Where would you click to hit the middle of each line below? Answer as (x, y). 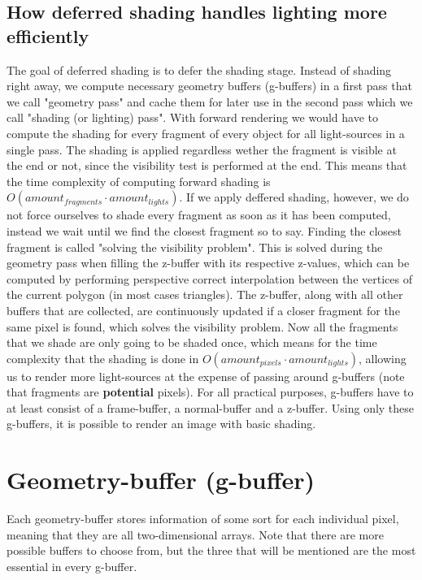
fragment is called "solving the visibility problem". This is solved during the (195, 247)
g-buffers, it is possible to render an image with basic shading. (161, 424)
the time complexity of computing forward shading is (139, 181)
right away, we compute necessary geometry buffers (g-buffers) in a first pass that (209, 86)
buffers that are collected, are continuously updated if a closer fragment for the (203, 310)
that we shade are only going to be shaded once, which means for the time (192, 342)
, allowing (383, 358)
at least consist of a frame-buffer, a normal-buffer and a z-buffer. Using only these (211, 407)
